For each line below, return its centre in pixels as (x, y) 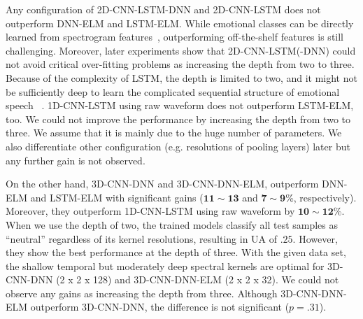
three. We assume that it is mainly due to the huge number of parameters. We (174, 133)
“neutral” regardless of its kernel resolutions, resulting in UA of (142, 238)
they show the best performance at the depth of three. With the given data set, (176, 252)
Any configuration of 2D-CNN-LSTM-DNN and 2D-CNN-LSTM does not (163, 9)
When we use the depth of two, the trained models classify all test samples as (172, 224)
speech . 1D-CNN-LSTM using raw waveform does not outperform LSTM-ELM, (180, 105)
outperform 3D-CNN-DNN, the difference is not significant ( (160, 307)
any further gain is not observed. (76, 160)
